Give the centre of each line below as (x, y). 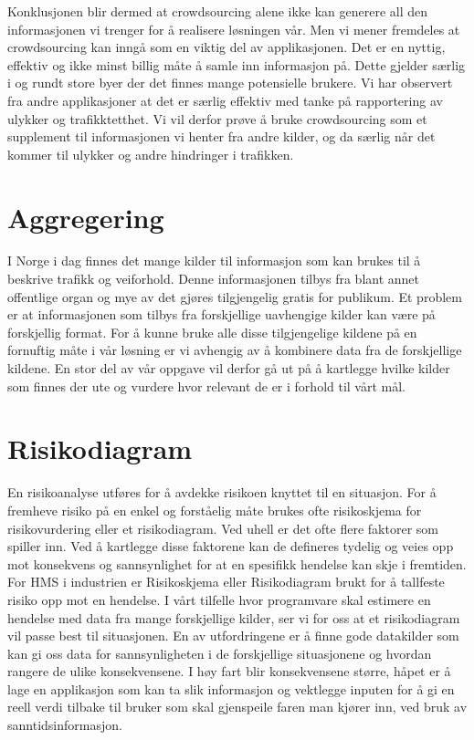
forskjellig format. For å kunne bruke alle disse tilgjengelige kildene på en (212, 332)
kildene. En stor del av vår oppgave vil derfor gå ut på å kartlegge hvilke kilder (229, 368)
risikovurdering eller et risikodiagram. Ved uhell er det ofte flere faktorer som (223, 528)
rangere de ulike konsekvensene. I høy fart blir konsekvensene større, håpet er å (229, 671)
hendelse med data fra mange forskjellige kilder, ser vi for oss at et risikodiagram (234, 617)
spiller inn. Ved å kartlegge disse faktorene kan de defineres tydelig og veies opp (231, 546)
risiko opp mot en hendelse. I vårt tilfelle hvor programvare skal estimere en (219, 599)
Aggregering (86, 217)
